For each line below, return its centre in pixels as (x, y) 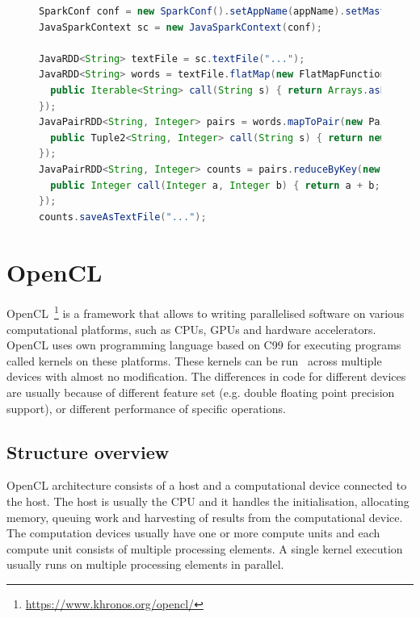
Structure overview (88, 451)
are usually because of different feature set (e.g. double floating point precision (201, 393)
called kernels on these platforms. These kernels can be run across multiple (194, 360)
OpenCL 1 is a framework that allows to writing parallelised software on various (206, 312)
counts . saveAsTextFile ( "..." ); (123, 217)
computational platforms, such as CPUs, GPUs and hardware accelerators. (191, 329)
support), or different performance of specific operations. (146, 408)
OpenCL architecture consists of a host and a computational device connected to (207, 485)
